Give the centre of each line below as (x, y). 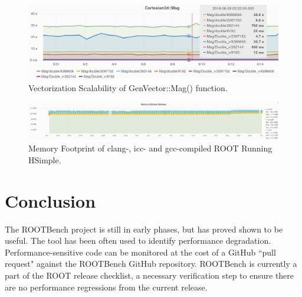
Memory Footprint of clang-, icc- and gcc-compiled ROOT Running (150, 148)
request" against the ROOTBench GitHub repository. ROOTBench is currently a (151, 264)
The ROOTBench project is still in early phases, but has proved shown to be (144, 229)
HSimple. (45, 159)
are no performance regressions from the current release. (106, 287)
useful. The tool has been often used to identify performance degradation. (138, 240)
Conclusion (50, 200)
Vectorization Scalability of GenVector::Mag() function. (128, 87)
